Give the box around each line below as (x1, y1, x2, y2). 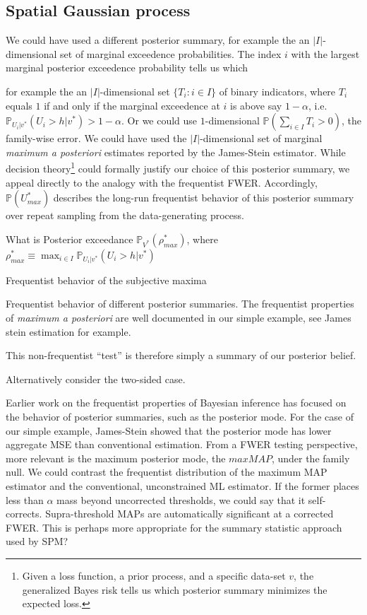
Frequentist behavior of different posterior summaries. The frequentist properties (6, 296, 354, 311)
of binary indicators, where (219, 83, 336, 98)
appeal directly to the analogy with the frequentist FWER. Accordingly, (6, 175, 318, 189)
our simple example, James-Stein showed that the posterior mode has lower (6, 423, 332, 438)
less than (6, 492, 44, 507)
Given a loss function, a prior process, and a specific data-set (22, 568, 286, 582)
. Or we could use (121, 113, 198, 128)
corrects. (6, 506, 42, 521)
